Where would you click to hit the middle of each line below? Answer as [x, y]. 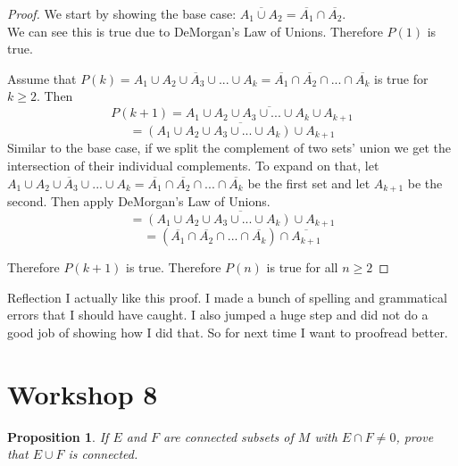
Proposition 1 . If [58, 436]
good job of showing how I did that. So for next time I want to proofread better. [228, 332]
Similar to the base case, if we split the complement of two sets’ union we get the [229, 148]
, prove [415, 436]
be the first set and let [309, 183]
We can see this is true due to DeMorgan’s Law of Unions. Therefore [195, 31]
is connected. [103, 454]
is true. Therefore [174, 267]
